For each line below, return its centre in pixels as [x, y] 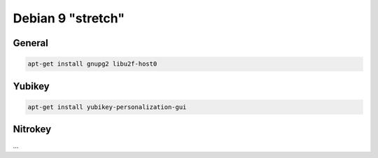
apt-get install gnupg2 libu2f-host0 [92, 64]
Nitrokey [32, 129]
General [31, 43]
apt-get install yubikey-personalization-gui [107, 107]
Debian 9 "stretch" [69, 18]
